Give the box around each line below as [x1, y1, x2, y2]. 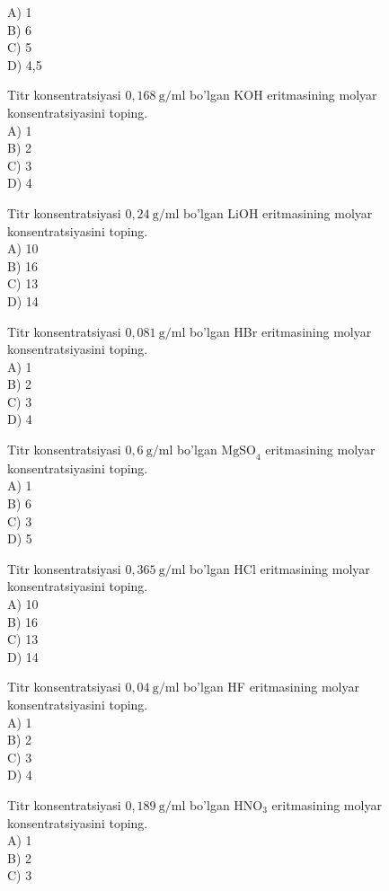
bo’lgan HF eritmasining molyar [182, 677, 359, 696]
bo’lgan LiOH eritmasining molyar [182, 203, 373, 222]
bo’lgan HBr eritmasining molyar [189, 322, 372, 340]
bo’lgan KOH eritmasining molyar [189, 85, 377, 104]
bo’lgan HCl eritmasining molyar [189, 559, 370, 578]
